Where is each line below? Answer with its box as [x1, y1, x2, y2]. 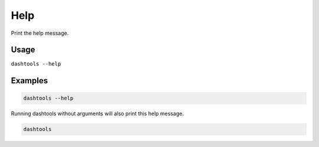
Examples [11, 76, 48, 86]
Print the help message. [11, 30, 69, 37]
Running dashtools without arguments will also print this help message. [11, 110, 184, 117]
